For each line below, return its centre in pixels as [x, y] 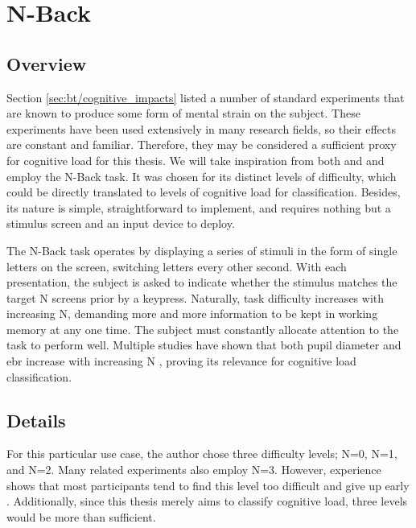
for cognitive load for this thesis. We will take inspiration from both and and [196, 160]
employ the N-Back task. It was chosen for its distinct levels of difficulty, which [202, 176]
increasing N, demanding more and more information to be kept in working [192, 313]
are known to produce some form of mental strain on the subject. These [183, 113]
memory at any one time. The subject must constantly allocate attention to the [203, 329]
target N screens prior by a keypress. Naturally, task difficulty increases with [196, 297]
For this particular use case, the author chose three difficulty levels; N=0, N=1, [202, 454]
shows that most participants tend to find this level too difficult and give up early [208, 485]
